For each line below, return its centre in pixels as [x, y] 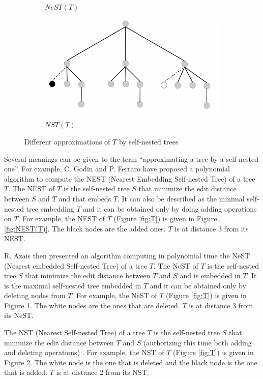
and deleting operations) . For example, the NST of [84, 352]
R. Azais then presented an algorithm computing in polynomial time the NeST [127, 255]
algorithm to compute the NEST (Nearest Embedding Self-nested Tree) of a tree [130, 178]
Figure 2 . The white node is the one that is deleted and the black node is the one [131, 362]
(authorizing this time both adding [197, 342]
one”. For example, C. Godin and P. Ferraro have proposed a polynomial [117, 169]
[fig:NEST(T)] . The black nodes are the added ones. [85, 228]
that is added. [26, 372]
